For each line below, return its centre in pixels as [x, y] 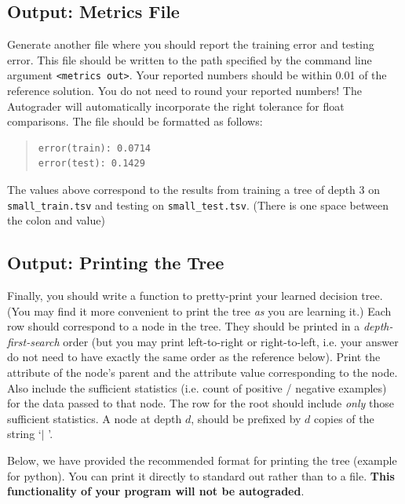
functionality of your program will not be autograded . [156, 491]
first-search [33, 341]
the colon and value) [56, 220]
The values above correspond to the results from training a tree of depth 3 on [193, 190]
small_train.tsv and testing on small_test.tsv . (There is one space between [198, 205]
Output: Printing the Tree [116, 263]
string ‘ [24, 434]
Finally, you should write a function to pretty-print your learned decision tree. [195, 296]
